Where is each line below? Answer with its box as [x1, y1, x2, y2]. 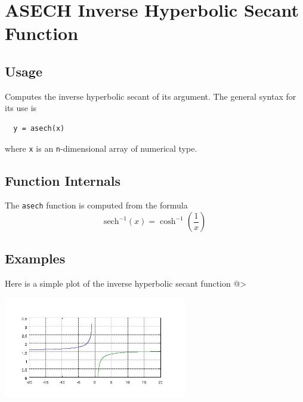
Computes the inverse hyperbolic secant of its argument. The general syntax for [5, 90, 296, 102]
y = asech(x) [13, 124, 65, 133]
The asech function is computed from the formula [5, 199, 188, 211]
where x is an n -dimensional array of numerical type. [5, 142, 197, 154]
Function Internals [5, 171, 121, 189]
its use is [5, 102, 37, 114]
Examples [5, 249, 66, 268]
